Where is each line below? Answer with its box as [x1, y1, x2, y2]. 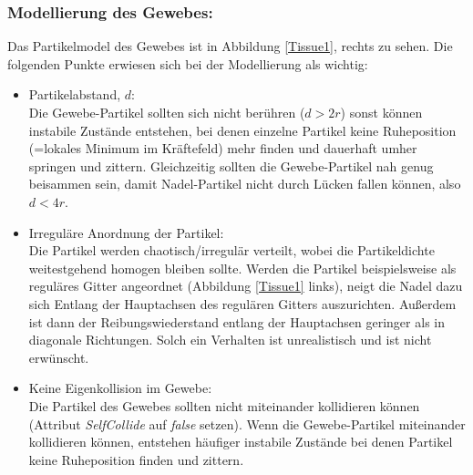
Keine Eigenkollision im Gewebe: [28, 378, 212, 398]
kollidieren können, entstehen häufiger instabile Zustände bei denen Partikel [28, 432, 453, 451]
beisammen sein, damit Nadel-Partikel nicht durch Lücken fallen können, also [28, 174, 461, 193]
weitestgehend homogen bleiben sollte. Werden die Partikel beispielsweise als [28, 258, 457, 277]
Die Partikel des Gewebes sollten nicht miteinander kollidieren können [28, 396, 420, 415]
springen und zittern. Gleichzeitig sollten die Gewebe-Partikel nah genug [28, 156, 434, 175]
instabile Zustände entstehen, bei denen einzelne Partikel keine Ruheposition [28, 120, 457, 139]
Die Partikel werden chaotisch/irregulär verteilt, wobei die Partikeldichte [28, 241, 435, 260]
